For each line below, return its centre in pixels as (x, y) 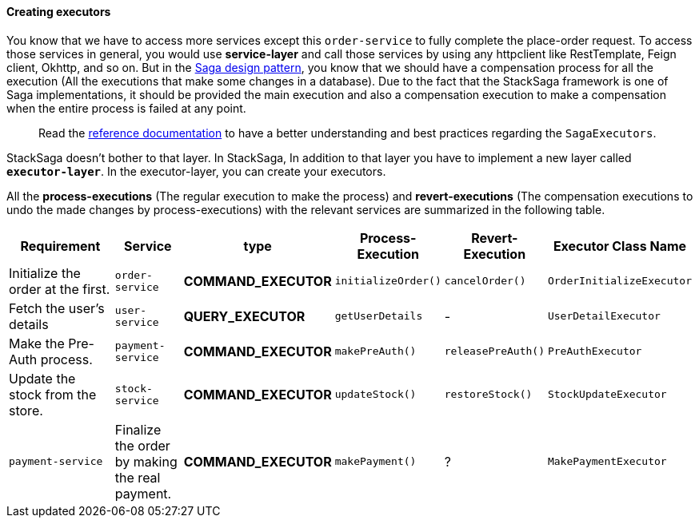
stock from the (53, 394)
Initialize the (45, 273)
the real (138, 477)
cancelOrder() (485, 281)
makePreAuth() (375, 351)
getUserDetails (379, 316)
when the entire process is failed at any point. (126, 108)
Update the (42, 378)
